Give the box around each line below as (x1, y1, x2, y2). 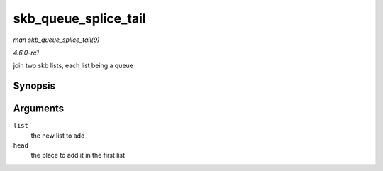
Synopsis (13, 80, 56, 92)
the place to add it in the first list (30, 151, 126, 160)
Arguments (13, 103, 65, 115)
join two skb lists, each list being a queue (13, 61, 134, 70)
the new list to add (30, 131, 85, 140)
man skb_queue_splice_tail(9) (13, 35, 100, 44)
